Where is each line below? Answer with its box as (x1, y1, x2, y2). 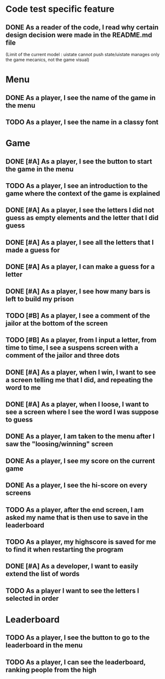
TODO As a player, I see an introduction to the (5, 181, 148, 190)
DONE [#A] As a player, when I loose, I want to (5, 400, 149, 409)
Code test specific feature (5, 3, 115, 15)
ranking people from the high (5, 666, 97, 674)
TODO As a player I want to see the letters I (5, 586, 139, 595)
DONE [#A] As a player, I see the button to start (5, 157, 152, 165)
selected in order (5, 594, 59, 603)
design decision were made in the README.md (5, 31, 152, 39)
